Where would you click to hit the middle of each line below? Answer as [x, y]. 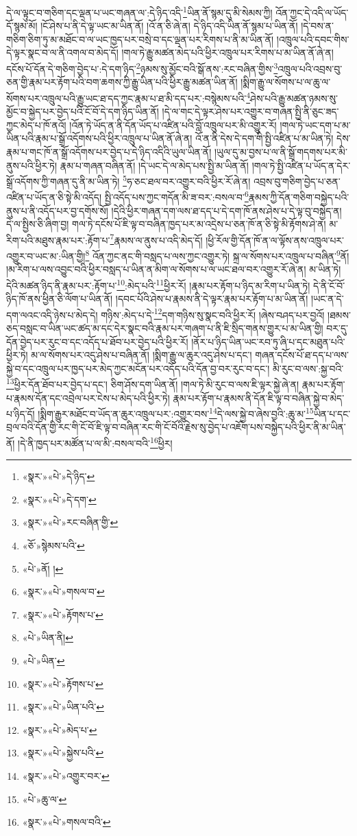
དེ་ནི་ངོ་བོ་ [329, 285]
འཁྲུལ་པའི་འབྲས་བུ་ [310, 68]
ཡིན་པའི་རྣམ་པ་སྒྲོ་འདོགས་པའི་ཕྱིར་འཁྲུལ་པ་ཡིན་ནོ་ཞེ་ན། [99, 138]
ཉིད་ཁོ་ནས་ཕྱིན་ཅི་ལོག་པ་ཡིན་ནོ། [60, 299]
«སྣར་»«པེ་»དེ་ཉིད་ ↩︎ [59, 476]
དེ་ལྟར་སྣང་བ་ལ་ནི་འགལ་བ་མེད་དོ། [62, 52]
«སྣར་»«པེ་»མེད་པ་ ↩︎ [60, 729]
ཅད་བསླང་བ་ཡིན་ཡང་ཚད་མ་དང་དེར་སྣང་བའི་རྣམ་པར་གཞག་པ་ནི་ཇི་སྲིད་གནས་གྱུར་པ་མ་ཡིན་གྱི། [165, 327]
